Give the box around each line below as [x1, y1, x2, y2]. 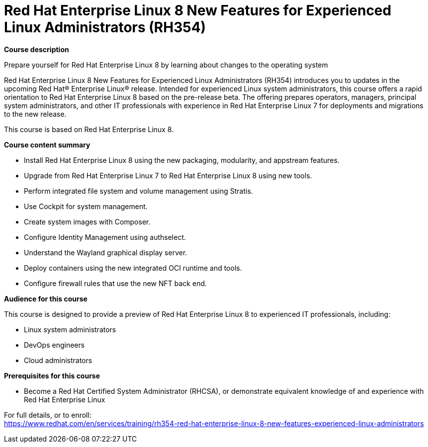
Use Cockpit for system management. [24, 202, 148, 211]
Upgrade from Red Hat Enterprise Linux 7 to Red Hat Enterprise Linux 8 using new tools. [24, 171, 312, 180]
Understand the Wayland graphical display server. [24, 248, 187, 257]
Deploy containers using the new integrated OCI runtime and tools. [24, 263, 242, 272]
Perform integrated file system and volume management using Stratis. [24, 186, 253, 195]
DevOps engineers [24, 340, 85, 349]
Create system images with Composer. [24, 217, 151, 226]
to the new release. [4, 109, 67, 118]
